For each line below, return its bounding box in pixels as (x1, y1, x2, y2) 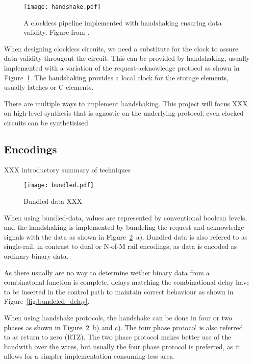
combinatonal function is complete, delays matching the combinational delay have (4, 277, 250, 287)
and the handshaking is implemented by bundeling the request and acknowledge (4, 222, 244, 232)
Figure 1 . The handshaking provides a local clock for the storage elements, (4, 72, 229, 82)
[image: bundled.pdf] (24, 182, 94, 189)
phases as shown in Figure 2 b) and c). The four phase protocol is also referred (4, 322, 243, 332)
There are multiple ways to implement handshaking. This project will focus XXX (4, 98, 248, 108)
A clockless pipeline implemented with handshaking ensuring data (24, 17, 222, 27)
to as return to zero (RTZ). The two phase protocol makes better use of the (4, 332, 231, 342)
